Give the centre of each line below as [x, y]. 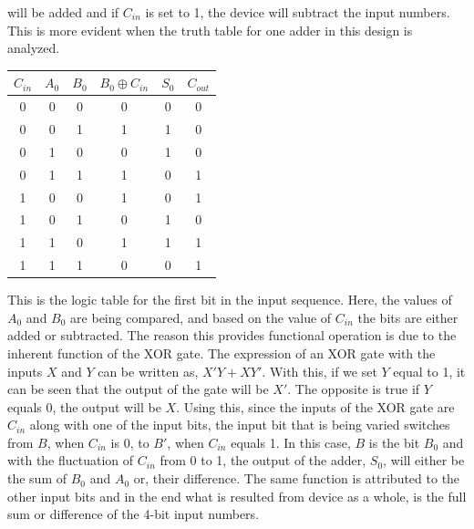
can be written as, [148, 371]
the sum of [37, 478]
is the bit [394, 442]
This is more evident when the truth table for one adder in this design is [210, 30]
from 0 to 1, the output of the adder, [263, 460]
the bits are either [408, 317]
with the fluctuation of [71, 460]
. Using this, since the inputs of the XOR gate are [315, 406]
